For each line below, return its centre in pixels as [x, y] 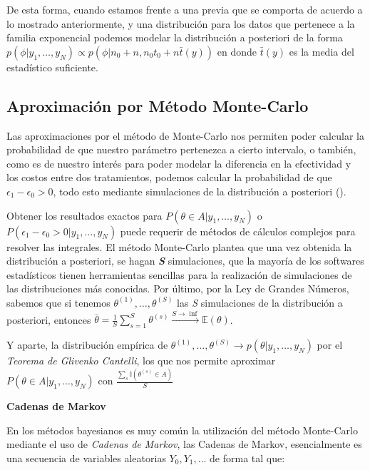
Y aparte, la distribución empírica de [87, 345]
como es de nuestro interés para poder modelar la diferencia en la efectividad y [179, 163]
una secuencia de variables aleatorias [86, 458]
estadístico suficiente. [52, 67]
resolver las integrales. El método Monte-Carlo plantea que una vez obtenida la [179, 246]
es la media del [322, 51]
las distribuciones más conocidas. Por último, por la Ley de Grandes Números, [178, 288]
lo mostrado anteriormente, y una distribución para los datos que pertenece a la [181, 23]
